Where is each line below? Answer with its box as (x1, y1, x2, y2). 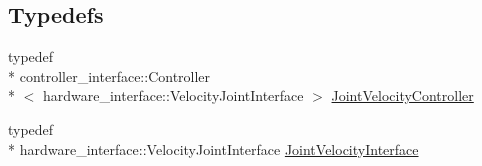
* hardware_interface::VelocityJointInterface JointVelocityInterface (8, 138, 419, 159)
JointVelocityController (331, 85, 474, 106)
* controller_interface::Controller (8, 65, 211, 86)
